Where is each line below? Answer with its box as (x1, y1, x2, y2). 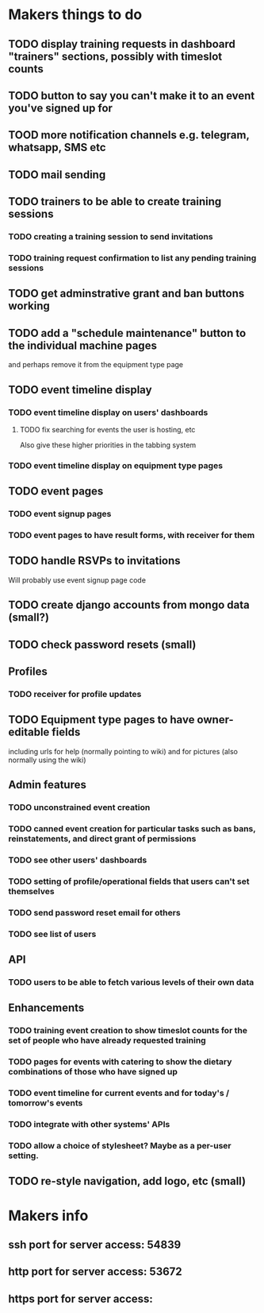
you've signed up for (8, 101, 113, 114)
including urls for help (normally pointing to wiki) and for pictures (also (8, 746, 238, 756)
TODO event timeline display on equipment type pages (8, 459, 224, 471)
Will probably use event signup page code (8, 575, 147, 585)
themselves (8, 885, 55, 897)
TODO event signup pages (8, 509, 112, 520)
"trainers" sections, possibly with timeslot (8, 49, 223, 63)
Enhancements (8, 1001, 85, 1015)
